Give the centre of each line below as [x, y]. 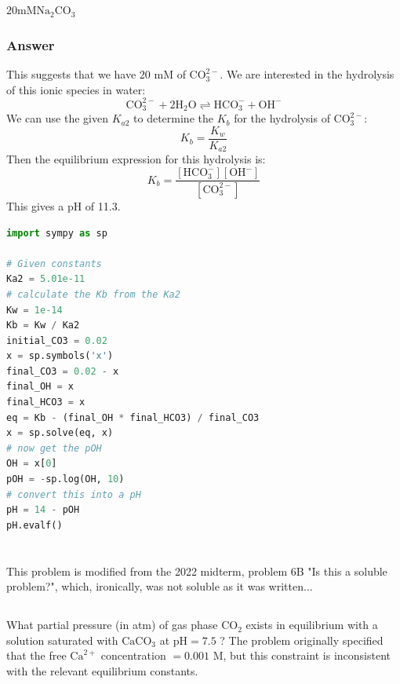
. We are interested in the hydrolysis [307, 74]
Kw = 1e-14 [35, 310]
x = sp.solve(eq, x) [60, 433]
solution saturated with [62, 640]
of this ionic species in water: [76, 89]
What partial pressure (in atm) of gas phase [112, 625]
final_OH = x [40, 387]
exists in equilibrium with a [312, 625]
